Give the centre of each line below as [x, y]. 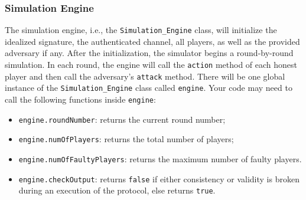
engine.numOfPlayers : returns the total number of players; [126, 139]
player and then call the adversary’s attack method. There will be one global [145, 76]
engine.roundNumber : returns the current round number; [122, 119]
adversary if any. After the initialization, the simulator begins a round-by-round [149, 53]
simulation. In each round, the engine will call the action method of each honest [151, 65]
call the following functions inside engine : [80, 99]
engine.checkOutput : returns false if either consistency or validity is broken [159, 178]
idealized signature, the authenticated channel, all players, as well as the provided [152, 41]
